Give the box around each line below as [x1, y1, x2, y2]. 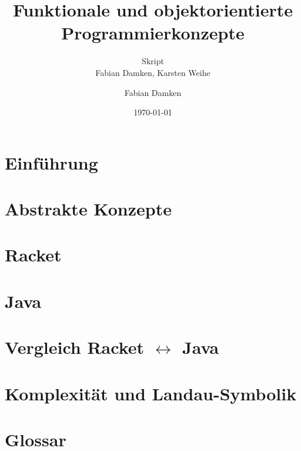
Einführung [5, 150, 98, 174]
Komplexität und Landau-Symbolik [5, 381, 297, 405]
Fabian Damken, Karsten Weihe [95, 66, 210, 78]
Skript [142, 55, 164, 67]
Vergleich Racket [5, 335, 145, 359]
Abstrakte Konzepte [5, 197, 172, 221]
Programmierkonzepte [61, 21, 245, 45]
